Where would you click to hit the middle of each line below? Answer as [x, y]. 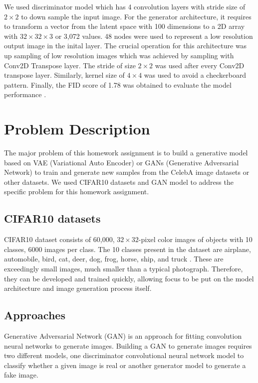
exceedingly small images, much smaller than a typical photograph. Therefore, [124, 269]
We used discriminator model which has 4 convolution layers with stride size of [125, 6]
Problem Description [77, 129]
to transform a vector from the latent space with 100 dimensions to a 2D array [125, 26]
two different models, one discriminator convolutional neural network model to [124, 355]
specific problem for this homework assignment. [77, 191]
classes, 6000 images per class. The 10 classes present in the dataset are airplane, [128, 249]
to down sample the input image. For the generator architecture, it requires [136, 16]
